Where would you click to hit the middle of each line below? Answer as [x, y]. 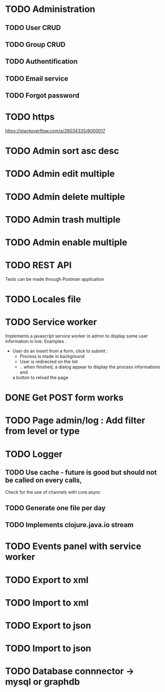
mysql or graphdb [43, 682]
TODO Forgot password [42, 96]
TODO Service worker [51, 322]
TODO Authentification [41, 62]
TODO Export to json [48, 625]
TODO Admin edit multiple [60, 174]
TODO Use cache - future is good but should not [81, 472]
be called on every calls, [43, 480]
